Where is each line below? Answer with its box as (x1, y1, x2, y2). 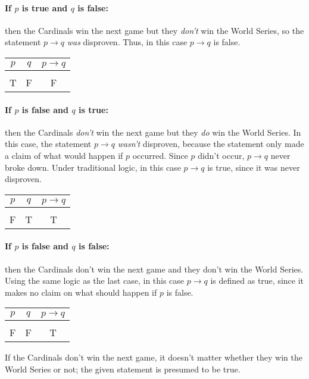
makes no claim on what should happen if (5, 286, 157, 298)
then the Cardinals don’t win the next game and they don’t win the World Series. (5, 262, 304, 275)
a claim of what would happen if (5, 149, 123, 161)
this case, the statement (5, 137, 92, 150)
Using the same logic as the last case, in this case (5, 274, 185, 287)
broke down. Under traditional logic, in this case (5, 161, 181, 173)
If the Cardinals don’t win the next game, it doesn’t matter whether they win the (5, 351, 302, 364)
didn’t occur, (198, 149, 245, 161)
